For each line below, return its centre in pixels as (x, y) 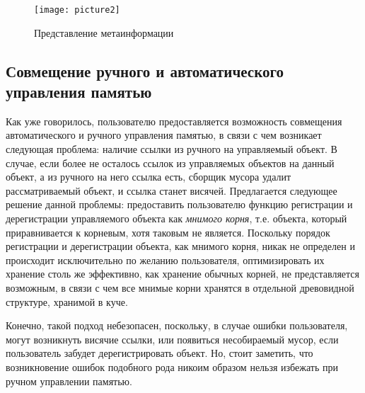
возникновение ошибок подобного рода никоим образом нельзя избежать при (172, 366)
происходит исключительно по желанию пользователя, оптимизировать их (165, 260)
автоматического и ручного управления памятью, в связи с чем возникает (164, 135)
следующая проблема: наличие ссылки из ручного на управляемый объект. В (172, 149)
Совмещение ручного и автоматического (145, 70)
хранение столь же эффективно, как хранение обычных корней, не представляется (182, 274)
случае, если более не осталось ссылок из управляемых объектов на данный (170, 163)
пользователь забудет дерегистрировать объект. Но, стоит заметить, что (160, 353)
